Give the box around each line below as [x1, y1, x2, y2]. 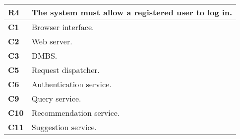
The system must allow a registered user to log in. [31, 6, 233, 18]
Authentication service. [31, 78, 112, 90]
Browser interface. [31, 21, 94, 33]
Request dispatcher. [31, 64, 100, 75]
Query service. [31, 93, 81, 104]
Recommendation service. [31, 107, 120, 118]
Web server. [31, 35, 72, 47]
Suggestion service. [31, 121, 97, 133]
